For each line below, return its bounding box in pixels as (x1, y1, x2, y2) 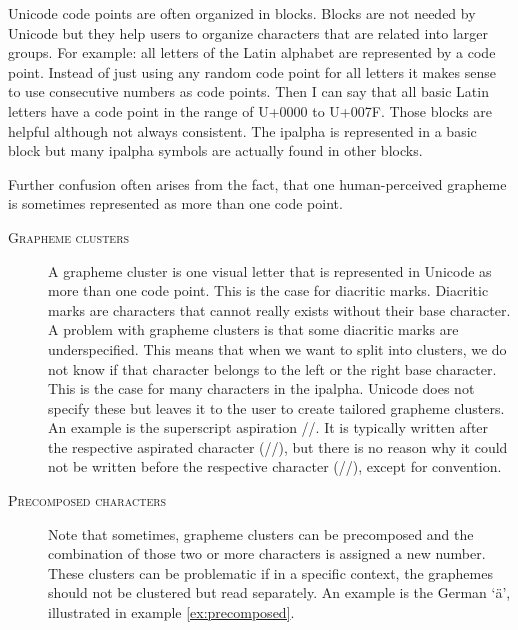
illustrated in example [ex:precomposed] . (48, 602, 295, 623)
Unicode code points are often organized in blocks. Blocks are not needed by (8, 3, 476, 23)
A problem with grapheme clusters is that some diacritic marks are (48, 319, 459, 340)
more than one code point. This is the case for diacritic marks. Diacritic (48, 280, 489, 301)
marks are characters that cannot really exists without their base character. (48, 299, 511, 320)
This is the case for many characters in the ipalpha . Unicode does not (48, 378, 475, 399)
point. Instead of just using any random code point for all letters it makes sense (8, 61, 496, 82)
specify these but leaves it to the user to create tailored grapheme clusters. (48, 397, 505, 418)
